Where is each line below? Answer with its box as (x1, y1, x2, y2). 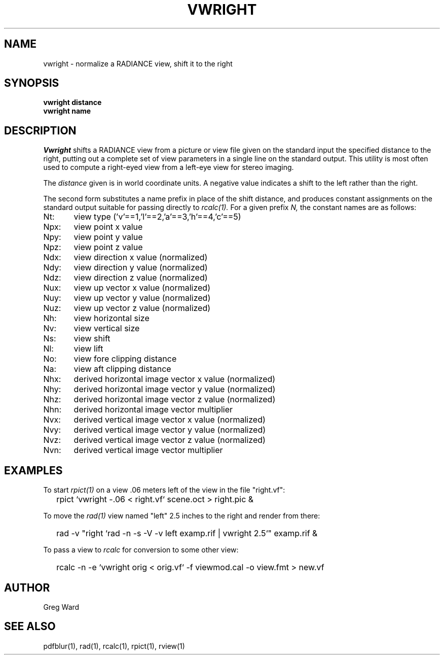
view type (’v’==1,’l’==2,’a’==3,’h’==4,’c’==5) (73, 212, 241, 222)
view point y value (73, 232, 143, 242)
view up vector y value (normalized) (73, 293, 211, 303)
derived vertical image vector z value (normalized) (73, 435, 266, 445)
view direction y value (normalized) (73, 262, 208, 273)
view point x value (73, 222, 143, 232)
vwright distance (43, 98, 102, 107)
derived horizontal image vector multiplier (73, 404, 233, 415)
